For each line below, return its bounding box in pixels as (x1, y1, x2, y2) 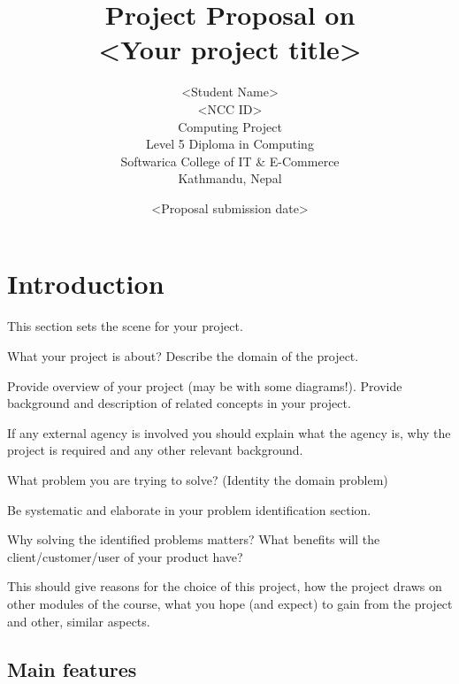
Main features (7, 655, 137, 682)
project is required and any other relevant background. (7, 441, 303, 459)
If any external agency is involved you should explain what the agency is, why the (7, 423, 451, 442)
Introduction (7, 265, 164, 302)
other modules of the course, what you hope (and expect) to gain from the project (7, 594, 453, 612)
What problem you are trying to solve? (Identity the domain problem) (7, 470, 388, 488)
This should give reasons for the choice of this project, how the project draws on (7, 577, 442, 596)
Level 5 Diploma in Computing (146, 134, 314, 153)
